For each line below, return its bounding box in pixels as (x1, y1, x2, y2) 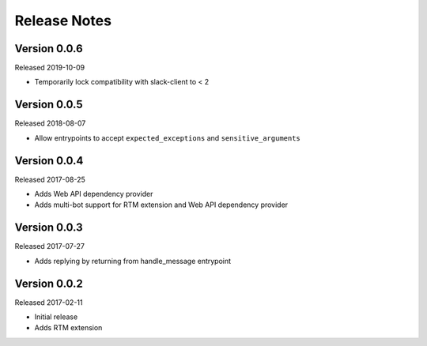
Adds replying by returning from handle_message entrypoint (34, 256, 232, 265)
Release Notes (14, 12, 112, 29)
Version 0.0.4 (14, 154, 84, 167)
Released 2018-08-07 (14, 118, 86, 128)
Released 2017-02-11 (14, 297, 83, 307)
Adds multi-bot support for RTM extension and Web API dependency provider (34, 200, 289, 209)
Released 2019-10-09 (14, 63, 85, 73)
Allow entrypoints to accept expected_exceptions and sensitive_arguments (34, 133, 300, 142)
